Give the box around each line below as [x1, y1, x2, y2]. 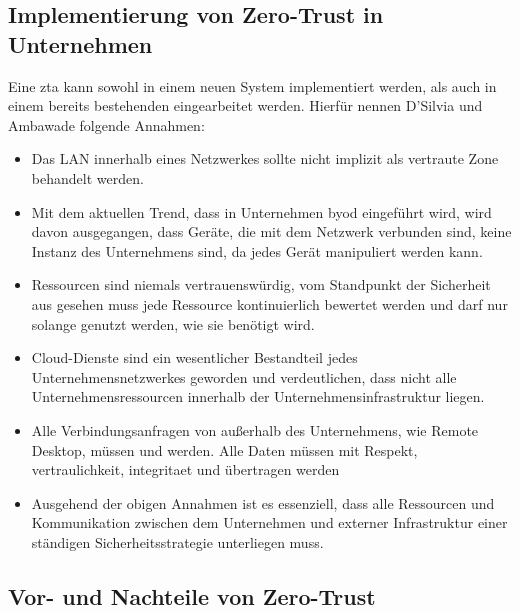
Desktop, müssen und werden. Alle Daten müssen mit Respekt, [31, 439, 418, 460]
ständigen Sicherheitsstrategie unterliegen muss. [31, 531, 324, 552]
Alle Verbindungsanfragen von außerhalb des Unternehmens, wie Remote [31, 419, 479, 440]
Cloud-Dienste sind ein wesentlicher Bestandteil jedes [31, 347, 358, 368]
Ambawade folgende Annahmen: [8, 114, 205, 135]
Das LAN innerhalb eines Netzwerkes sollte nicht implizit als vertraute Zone [31, 148, 499, 169]
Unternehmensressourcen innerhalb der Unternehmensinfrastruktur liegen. [31, 386, 485, 407]
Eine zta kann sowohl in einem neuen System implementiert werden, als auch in [8, 75, 497, 96]
